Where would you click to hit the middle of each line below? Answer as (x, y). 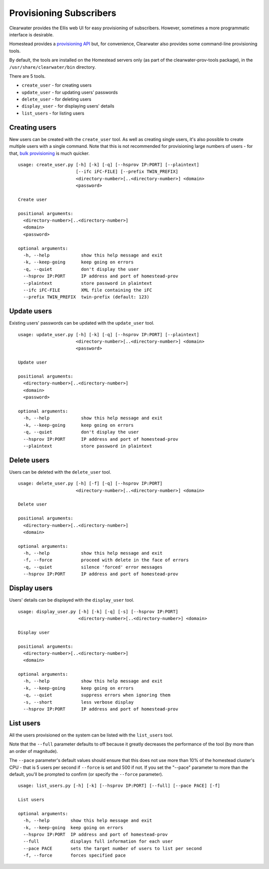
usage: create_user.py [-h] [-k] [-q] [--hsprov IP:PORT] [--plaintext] (109, 165)
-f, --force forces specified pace (74, 856)
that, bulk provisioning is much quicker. (49, 153)
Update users (31, 311)
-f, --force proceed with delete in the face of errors (106, 560)
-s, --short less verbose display (78, 702)
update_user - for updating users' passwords (70, 92)
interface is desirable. (32, 34)
